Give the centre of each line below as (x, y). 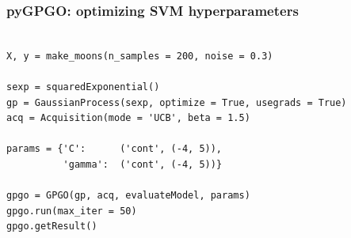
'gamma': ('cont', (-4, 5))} (143, 164)
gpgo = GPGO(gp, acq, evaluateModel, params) (128, 196)
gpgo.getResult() (52, 227)
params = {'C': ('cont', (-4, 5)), (114, 149)
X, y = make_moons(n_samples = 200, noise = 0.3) (140, 56)
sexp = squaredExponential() (83, 87)
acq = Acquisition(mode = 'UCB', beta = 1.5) (128, 118)
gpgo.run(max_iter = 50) (72, 211)
